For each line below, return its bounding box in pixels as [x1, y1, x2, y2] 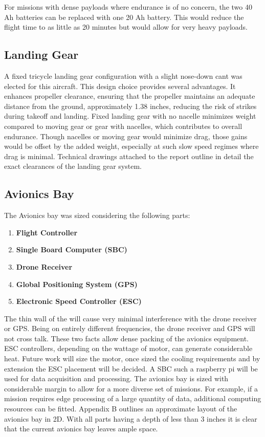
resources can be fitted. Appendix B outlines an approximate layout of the [4, 403, 237, 414]
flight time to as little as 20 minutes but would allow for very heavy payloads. [4, 21, 248, 32]
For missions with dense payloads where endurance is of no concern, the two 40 [4, 2, 252, 12]
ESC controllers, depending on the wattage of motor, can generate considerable [4, 343, 253, 354]
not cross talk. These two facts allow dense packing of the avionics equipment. [4, 333, 249, 343]
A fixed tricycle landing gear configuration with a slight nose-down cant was [4, 70, 242, 81]
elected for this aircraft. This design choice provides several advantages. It [4, 80, 236, 91]
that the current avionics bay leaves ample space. [4, 423, 158, 434]
